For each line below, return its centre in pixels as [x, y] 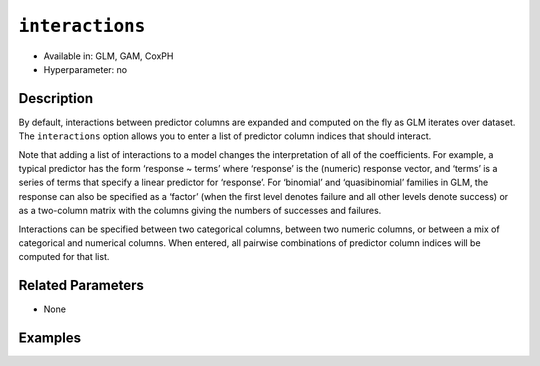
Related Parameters [81, 285]
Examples [50, 338]
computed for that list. [64, 257]
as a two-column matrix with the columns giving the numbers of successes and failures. [200, 211]
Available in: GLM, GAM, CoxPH [108, 56]
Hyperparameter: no [85, 69]
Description [56, 98]
